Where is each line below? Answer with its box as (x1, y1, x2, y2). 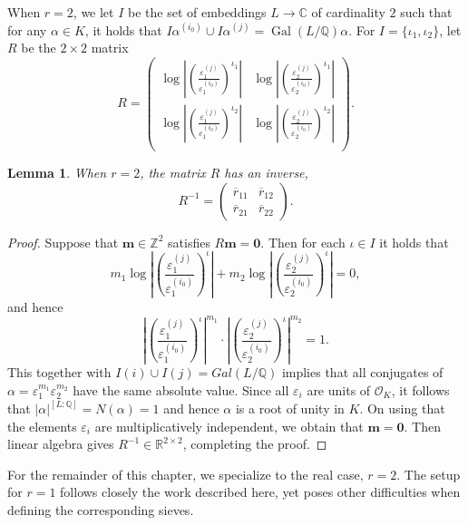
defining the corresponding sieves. (7, 500, 194, 519)
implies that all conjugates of (281, 363, 444, 382)
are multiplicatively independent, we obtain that (94, 416, 364, 435)
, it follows (391, 380, 450, 399)
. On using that (359, 399, 445, 417)
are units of (307, 380, 371, 399)
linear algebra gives (7, 434, 114, 453)
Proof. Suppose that (7, 232, 119, 251)
